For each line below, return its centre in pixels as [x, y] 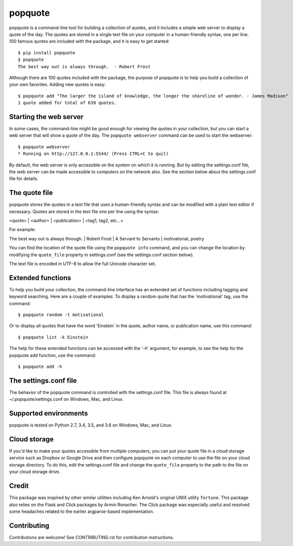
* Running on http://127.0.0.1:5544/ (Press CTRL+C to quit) [93, 154]
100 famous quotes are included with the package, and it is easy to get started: [89, 41]
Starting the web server [46, 117]
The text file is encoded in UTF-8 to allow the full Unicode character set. [83, 264]
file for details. [24, 179]
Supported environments [49, 413]
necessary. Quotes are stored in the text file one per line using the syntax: [84, 211]
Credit [19, 486]
